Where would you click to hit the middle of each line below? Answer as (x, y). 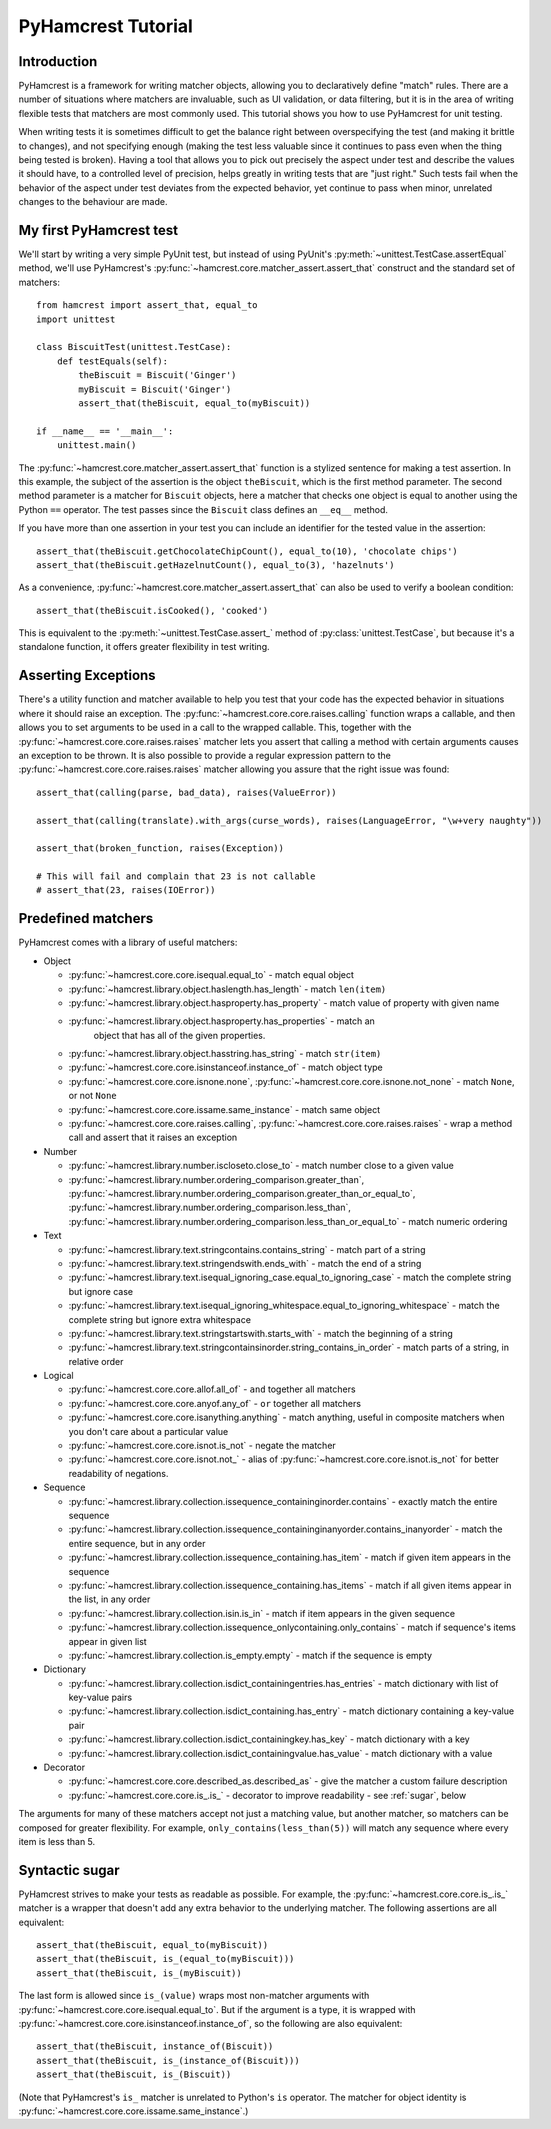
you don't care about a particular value (148, 1431)
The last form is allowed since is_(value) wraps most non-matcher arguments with (194, 1996)
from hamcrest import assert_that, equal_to (147, 305)
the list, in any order (109, 1599)
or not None (92, 1096)
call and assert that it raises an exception (153, 1137)
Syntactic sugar (69, 1870)
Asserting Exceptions (87, 675)
